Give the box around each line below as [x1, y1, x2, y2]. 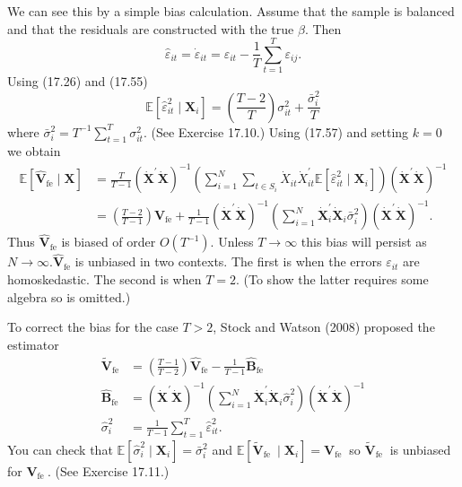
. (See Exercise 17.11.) [48, 461, 170, 480]
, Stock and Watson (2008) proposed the [213, 317, 435, 336]
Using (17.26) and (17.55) [7, 72, 148, 91]
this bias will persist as [301, 232, 427, 251]
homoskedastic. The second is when [7, 270, 202, 289]
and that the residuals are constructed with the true [7, 19, 294, 38]
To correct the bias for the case [7, 317, 179, 336]
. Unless [210, 232, 254, 251]
